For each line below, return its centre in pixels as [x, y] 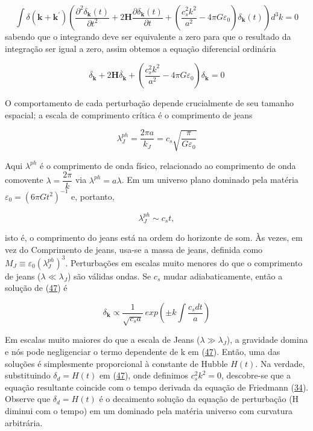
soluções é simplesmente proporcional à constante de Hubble [116, 363]
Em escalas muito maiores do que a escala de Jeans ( [103, 340]
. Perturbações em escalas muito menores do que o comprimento [184, 262]
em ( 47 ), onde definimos [144, 375]
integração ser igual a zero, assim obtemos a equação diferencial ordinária [141, 48]
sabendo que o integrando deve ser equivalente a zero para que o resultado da [148, 36]
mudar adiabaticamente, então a [223, 276]
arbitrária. [24, 422]
